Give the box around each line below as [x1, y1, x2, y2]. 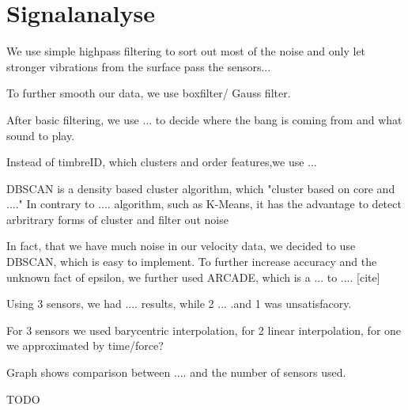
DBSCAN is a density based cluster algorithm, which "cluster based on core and [6, 180, 395, 196]
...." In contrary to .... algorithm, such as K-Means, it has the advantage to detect [6, 196, 402, 212]
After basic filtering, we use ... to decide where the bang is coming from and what [6, 111, 402, 127]
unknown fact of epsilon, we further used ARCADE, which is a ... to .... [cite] [6, 268, 380, 285]
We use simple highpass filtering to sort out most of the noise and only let [6, 43, 366, 59]
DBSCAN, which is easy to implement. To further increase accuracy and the [6, 253, 377, 270]
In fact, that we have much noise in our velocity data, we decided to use [6, 237, 356, 254]
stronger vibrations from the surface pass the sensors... [6, 58, 271, 74]
